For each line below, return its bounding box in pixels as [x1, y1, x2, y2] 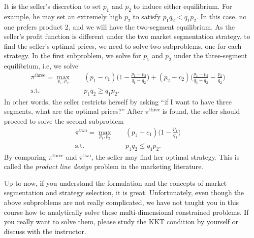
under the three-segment [174, 50, 248, 61]
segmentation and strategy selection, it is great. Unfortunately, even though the [4, 187, 244, 198]
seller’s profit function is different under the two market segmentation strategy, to [4, 31, 250, 41]
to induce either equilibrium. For [133, 1, 232, 11]
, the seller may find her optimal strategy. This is [91, 151, 240, 162]
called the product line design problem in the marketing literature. [4, 161, 203, 171]
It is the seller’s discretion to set [4, 1, 101, 11]
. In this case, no [196, 11, 247, 21]
